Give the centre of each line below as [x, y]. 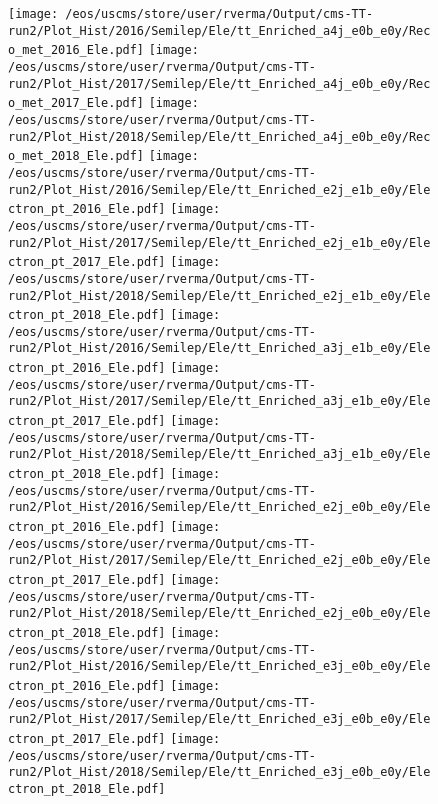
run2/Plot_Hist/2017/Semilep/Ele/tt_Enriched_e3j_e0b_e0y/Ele [219, 719]
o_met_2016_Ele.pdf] [76, 50]
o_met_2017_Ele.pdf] [76, 103]
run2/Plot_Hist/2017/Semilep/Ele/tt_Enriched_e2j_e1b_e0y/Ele [219, 242]
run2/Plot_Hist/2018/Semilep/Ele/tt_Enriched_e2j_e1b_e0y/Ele [219, 295]
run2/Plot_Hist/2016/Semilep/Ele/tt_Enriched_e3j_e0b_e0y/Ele [219, 666]
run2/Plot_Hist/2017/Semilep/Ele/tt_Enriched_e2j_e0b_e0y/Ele [219, 560]
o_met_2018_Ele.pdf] [76, 156]
